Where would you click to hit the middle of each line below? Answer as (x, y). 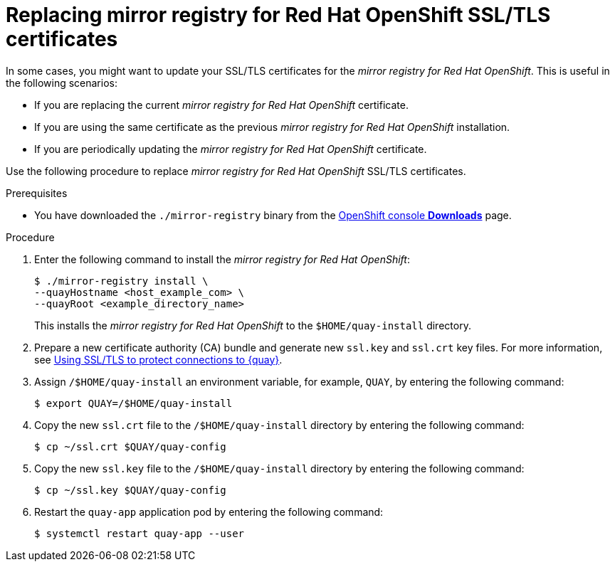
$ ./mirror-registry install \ (121, 281)
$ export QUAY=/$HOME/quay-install (133, 403)
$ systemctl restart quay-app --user (140, 533)
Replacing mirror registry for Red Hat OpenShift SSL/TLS (278, 15)
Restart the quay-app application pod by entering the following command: (209, 512)
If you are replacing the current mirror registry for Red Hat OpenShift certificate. (221, 105)
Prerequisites (37, 193)
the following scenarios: (62, 83)
